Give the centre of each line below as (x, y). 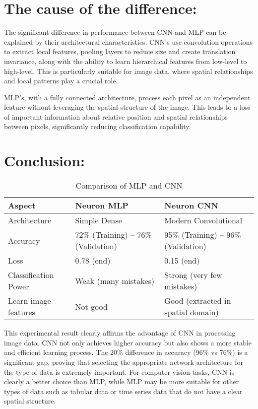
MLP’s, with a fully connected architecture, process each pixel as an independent (127, 97)
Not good (91, 306)
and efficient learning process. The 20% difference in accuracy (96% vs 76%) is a (126, 352)
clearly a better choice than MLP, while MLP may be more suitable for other (122, 381)
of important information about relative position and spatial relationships (116, 116)
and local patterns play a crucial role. (61, 81)
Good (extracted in (198, 301)
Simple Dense (98, 220)
